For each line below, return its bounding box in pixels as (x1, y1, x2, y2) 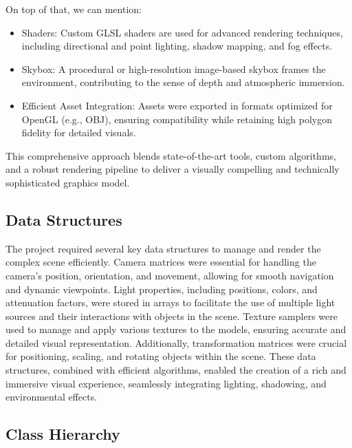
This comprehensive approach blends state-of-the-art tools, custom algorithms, (5, 148, 336, 162)
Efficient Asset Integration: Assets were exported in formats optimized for (21, 98, 333, 112)
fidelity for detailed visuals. (21, 125, 136, 140)
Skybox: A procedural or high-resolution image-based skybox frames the (21, 61, 326, 76)
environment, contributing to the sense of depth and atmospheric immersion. (21, 75, 345, 89)
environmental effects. (5, 390, 98, 404)
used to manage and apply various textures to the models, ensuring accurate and (5, 322, 346, 337)
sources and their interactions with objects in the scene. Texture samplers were (5, 308, 338, 323)
